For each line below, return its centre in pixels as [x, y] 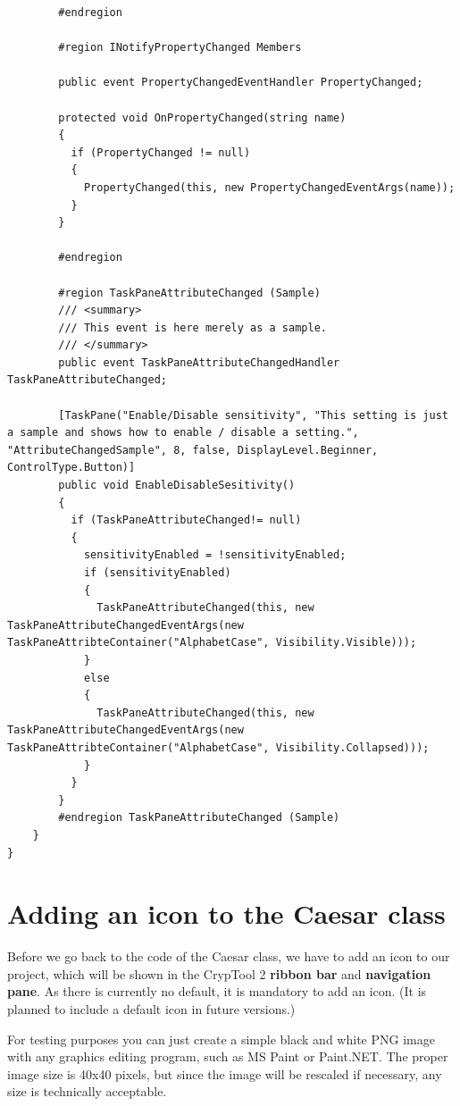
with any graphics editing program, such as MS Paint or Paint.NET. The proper [228, 1056]
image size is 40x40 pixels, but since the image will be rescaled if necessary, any [225, 1073]
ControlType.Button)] [71, 468]
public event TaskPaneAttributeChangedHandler [199, 362]
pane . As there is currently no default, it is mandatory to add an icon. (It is [217, 991]
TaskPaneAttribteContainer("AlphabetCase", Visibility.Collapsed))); [218, 747]
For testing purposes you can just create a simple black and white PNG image [221, 1039]
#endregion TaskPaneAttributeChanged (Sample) [199, 818]
